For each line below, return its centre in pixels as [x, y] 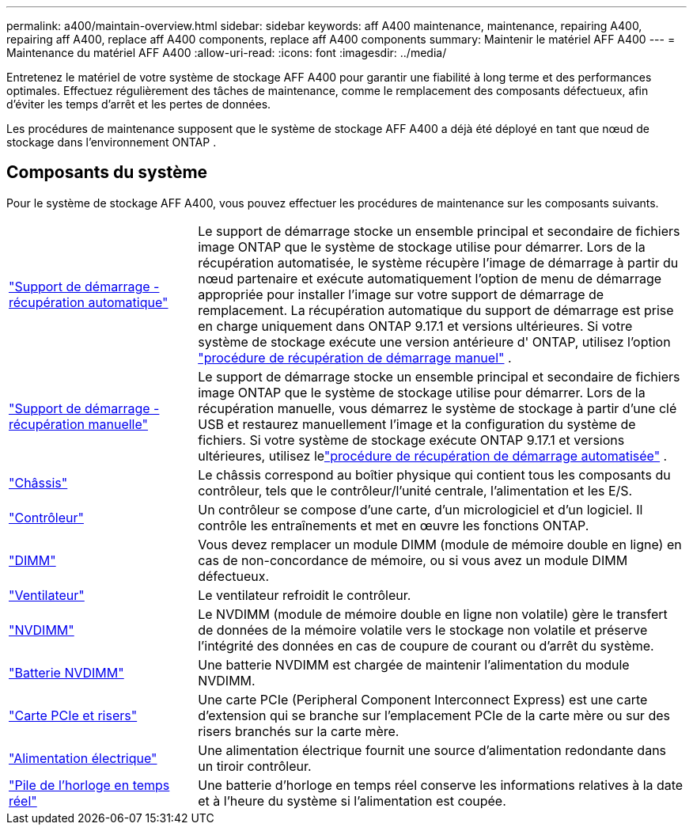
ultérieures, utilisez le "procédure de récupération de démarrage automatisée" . [433, 455]
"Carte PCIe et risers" [73, 715]
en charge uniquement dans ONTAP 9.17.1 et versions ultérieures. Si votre [415, 326]
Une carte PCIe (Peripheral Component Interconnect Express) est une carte [423, 699]
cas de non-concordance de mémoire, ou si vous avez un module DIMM [413, 560]
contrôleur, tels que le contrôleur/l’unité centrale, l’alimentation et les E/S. [415, 490]
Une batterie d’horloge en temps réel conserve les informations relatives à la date [441, 785]
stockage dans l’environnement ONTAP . [112, 142]
